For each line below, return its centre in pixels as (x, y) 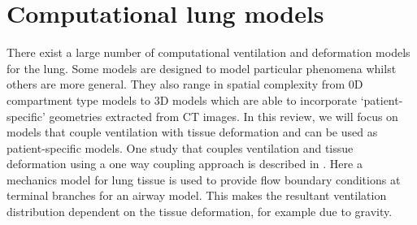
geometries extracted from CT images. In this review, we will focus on (224, 116)
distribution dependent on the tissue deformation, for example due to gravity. (200, 212)
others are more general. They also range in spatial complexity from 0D (185, 84)
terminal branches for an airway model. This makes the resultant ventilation (197, 195)
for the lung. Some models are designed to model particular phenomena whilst (202, 68)
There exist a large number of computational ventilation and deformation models (208, 52)
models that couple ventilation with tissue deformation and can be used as (192, 132)
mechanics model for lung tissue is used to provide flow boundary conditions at (204, 179)
